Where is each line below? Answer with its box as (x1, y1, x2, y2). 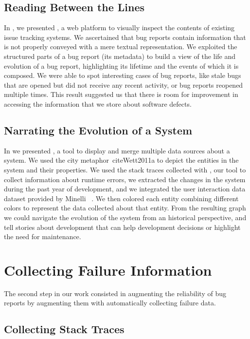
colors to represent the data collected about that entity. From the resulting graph (4, 203, 246, 213)
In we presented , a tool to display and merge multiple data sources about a (4, 145, 230, 155)
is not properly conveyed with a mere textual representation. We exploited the (4, 41, 237, 52)
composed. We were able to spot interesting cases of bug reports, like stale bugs (4, 70, 241, 80)
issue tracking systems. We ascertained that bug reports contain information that (4, 32, 246, 42)
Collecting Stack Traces (4, 321, 125, 337)
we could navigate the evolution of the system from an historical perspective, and (4, 212, 247, 222)
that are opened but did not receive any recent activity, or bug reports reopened (4, 79, 243, 90)
